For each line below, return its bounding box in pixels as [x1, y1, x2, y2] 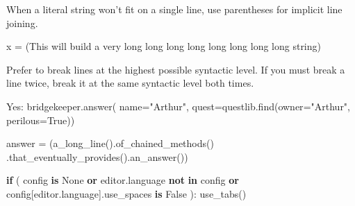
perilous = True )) [6, 112, 75, 127]
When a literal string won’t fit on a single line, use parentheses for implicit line [6, 2, 342, 16]
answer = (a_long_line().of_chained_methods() [6, 136, 214, 151]
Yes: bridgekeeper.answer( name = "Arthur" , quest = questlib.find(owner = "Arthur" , [6, 98, 351, 113]
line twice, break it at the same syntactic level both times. [6, 76, 254, 90]
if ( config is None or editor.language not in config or [6, 173, 239, 187]
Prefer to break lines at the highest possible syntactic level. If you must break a [6, 62, 345, 76]
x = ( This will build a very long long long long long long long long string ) [6, 39, 321, 53]
